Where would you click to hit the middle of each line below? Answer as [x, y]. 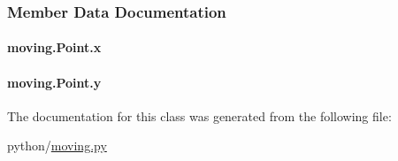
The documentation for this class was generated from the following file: [199, 115]
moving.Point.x [54, 47]
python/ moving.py [57, 146]
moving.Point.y [54, 82]
